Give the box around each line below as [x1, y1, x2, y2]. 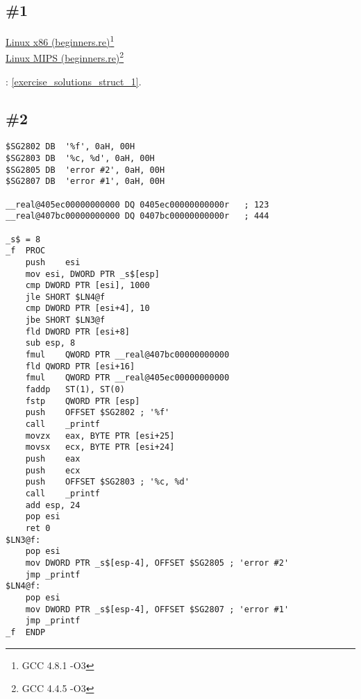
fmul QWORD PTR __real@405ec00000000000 [25, 373, 230, 383]
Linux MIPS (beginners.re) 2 [6, 49, 124, 65]
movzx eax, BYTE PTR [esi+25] [25, 430, 175, 441]
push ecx [25, 465, 81, 475]
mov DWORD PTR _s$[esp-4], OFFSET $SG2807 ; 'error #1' [25, 604, 289, 614]
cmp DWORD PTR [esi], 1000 [25, 280, 150, 291]
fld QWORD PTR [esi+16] [25, 361, 135, 371]
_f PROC [6, 246, 46, 256]
